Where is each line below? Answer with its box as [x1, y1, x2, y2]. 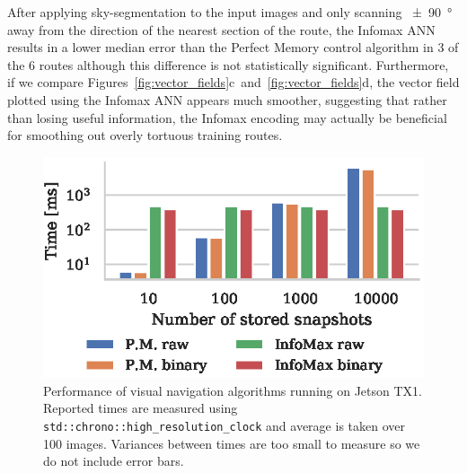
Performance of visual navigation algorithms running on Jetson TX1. [43, 381, 422, 399]
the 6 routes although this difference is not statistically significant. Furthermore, [7, 55, 449, 74]
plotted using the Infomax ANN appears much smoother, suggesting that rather [7, 90, 447, 109]
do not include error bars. [43, 451, 184, 470]
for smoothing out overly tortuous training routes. [7, 126, 283, 145]
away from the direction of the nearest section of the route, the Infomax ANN [7, 20, 436, 39]
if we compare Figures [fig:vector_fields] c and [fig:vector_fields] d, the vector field [7, 73, 460, 92]
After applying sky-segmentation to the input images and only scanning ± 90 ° [7, 3, 453, 21]
